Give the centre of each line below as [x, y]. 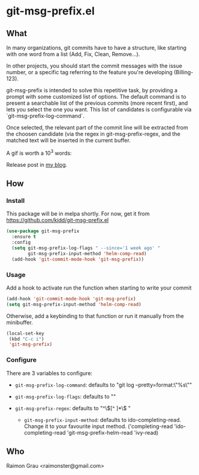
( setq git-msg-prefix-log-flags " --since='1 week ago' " [86, 248]
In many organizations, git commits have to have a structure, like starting [96, 48]
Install [16, 200]
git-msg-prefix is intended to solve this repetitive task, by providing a [92, 90]
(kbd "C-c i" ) [27, 339]
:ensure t [24, 237]
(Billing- [184, 72]
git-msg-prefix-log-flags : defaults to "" [65, 396]
